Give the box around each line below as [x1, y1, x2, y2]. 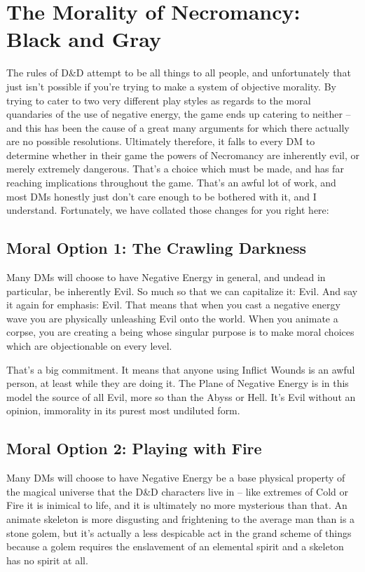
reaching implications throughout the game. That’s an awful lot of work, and [6, 175, 336, 190]
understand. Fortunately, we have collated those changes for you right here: [6, 203, 329, 217]
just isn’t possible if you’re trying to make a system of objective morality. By [6, 79, 336, 93]
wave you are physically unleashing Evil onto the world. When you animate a [6, 311, 338, 325]
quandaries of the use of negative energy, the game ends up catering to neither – [6, 107, 351, 121]
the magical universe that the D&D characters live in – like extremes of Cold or [6, 484, 349, 498]
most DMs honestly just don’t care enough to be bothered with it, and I [6, 189, 317, 203]
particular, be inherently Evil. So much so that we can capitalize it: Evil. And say [6, 283, 358, 298]
